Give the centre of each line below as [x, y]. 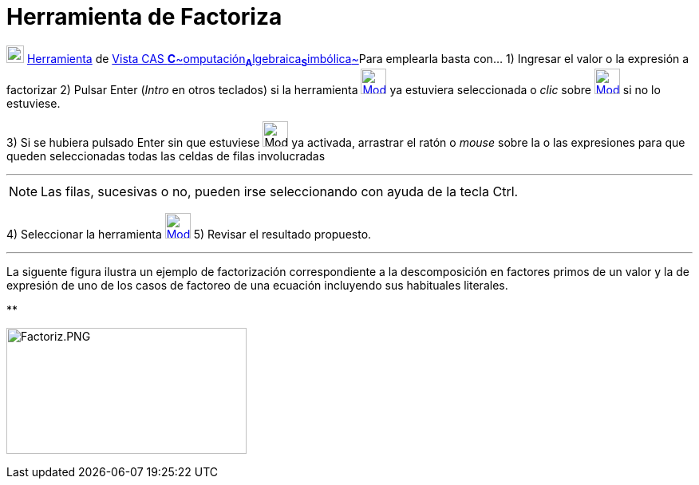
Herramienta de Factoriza [144, 17]
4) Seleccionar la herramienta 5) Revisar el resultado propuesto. [189, 234]
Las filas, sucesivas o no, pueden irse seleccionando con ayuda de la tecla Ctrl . [280, 191]
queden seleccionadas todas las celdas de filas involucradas [166, 156]
